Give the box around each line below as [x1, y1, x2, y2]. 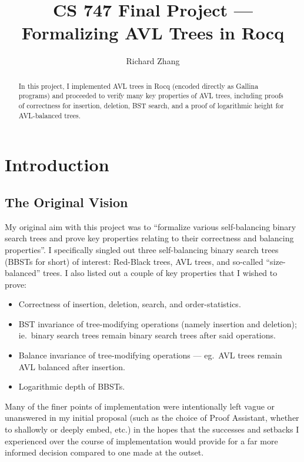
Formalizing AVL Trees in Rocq [21, 21, 285, 45]
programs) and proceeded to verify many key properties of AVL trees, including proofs [18, 91, 283, 101]
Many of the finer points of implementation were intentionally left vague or [5, 400, 275, 412]
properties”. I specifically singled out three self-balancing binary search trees [5, 243, 279, 255]
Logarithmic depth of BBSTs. [18, 380, 125, 393]
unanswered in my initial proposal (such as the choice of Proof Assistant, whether [5, 411, 299, 424]
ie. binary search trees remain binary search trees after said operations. [18, 329, 276, 341]
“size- [266, 255, 286, 267]
